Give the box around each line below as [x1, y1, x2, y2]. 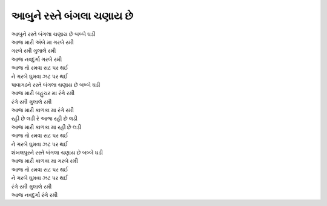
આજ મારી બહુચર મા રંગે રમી [11, 90, 75, 97]
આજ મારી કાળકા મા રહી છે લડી [11, 123, 82, 130]
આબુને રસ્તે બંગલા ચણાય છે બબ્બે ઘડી [11, 30, 96, 38]
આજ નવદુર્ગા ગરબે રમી [11, 55, 62, 63]
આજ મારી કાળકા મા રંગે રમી [11, 107, 74, 114]
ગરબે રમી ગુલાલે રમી [11, 47, 56, 55]
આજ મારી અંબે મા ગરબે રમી [11, 38, 74, 45]
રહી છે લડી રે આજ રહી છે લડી [11, 115, 78, 122]
